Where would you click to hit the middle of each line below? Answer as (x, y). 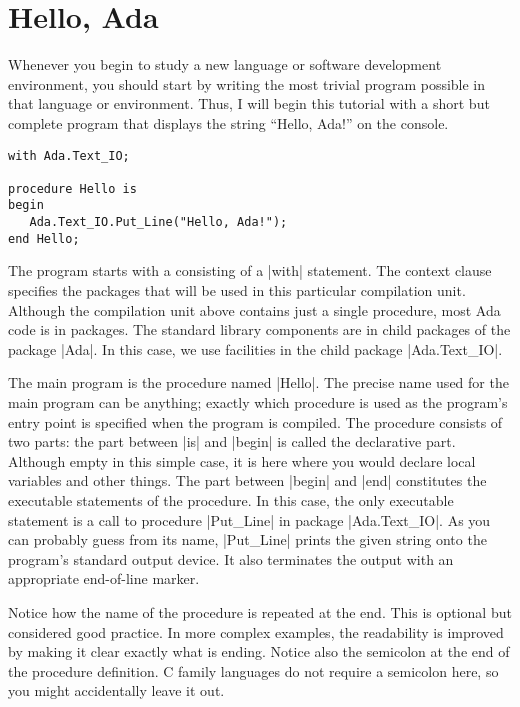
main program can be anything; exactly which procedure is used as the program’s (258, 402)
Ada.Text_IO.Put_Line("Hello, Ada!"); (158, 222)
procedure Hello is (72, 188)
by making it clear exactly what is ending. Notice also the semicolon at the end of (259, 651)
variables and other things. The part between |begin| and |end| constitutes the (247, 480)
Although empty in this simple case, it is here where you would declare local (242, 460)
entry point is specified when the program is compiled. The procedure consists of (255, 421)
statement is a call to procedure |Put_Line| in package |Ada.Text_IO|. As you (249, 519)
